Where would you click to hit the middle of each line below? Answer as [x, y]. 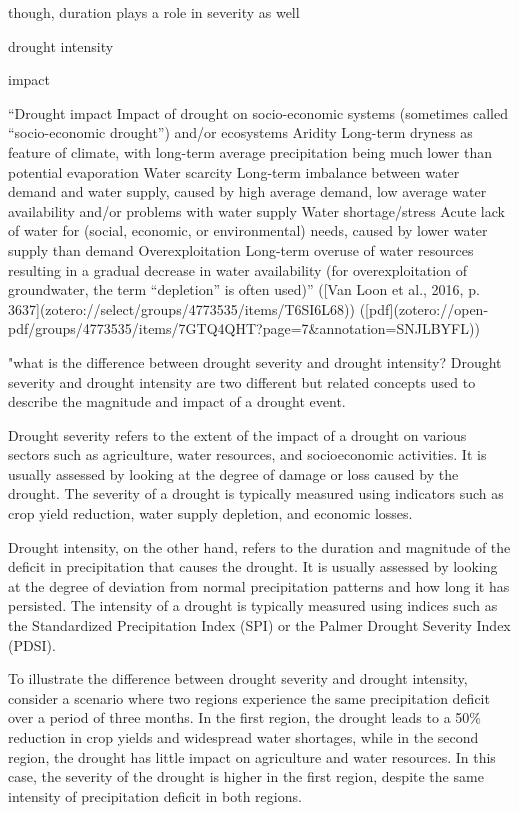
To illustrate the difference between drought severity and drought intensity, [238, 678]
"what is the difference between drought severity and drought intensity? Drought [255, 361]
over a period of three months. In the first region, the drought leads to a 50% [244, 717]
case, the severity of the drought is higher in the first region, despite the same [246, 776]
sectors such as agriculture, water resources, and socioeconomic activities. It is [247, 454]
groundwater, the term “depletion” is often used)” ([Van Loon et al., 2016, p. [244, 289]
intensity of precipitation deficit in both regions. [155, 795]
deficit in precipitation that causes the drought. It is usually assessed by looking [253, 566]
